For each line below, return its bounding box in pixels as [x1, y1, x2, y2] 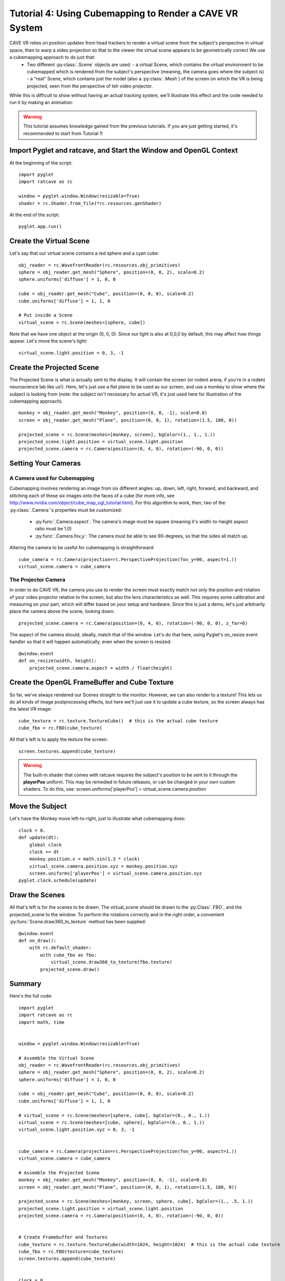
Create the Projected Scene [9, 363, 99, 371]
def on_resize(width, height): [18, 658, 97, 664]
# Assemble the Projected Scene [18, 1170, 100, 1175]
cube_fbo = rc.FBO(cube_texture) [18, 725, 102, 731]
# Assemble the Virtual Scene [18, 1055, 95, 1061]
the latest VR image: [9, 706, 52, 712]
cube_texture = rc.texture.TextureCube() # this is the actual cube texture [18, 718, 218, 724]
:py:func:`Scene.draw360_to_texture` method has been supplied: [9, 919, 146, 925]
